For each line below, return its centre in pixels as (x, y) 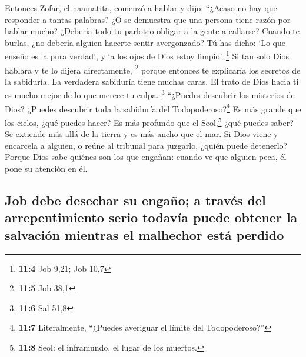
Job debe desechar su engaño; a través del (135, 200)
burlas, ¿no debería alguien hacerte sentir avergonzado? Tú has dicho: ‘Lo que (145, 42)
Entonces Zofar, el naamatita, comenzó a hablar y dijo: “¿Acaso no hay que (141, 8)
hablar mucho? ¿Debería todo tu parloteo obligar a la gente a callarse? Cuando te (152, 31)
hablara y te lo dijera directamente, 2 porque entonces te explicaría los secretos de (153, 69)
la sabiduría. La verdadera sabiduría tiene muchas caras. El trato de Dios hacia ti (152, 81)
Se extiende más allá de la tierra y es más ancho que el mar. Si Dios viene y (142, 134)
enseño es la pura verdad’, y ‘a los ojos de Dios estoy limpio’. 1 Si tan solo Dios (147, 55)
